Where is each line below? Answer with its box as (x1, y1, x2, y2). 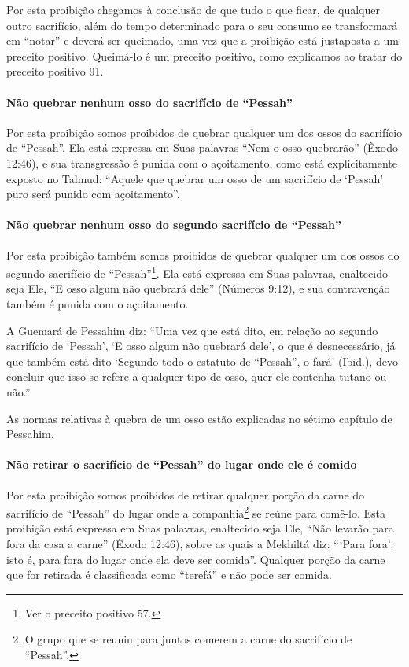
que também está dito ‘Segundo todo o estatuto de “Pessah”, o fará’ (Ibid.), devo (6, 352, 398, 369)
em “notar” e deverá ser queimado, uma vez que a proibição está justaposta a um (6, 32, 399, 49)
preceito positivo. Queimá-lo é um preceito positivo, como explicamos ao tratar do (6, 47, 403, 64)
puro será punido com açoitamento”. (6, 186, 180, 202)
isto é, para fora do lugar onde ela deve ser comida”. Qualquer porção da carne (6, 551, 385, 567)
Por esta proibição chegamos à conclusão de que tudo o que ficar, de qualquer (6, 2, 381, 17)
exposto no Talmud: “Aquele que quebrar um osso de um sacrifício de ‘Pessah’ (6, 170, 384, 186)
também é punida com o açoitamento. (6, 295, 189, 311)
